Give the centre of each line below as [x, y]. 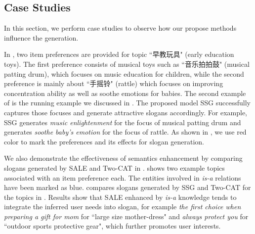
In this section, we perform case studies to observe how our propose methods [120, 28]
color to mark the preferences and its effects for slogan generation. [104, 141]
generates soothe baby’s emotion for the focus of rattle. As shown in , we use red [125, 132]
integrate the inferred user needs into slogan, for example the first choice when [123, 207]
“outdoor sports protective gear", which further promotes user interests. [112, 226]
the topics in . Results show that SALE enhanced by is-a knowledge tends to [120, 197]
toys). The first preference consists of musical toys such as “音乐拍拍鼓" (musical [127, 64]
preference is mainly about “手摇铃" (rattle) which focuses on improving [114, 83]
